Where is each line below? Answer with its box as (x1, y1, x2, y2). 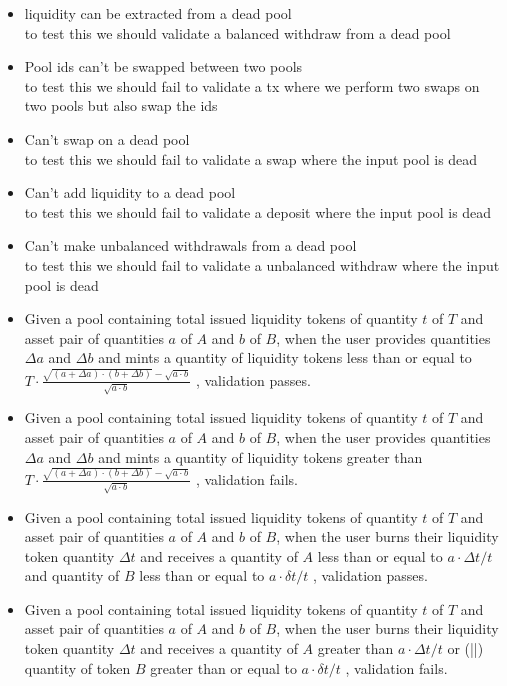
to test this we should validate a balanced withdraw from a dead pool (24, 22, 451, 43)
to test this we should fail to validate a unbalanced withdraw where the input (24, 254, 500, 275)
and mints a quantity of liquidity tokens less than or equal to (98, 347, 472, 368)
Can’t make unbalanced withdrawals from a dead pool (24, 235, 357, 256)
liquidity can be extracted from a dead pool (24, 3, 292, 23)
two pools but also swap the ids (24, 95, 218, 116)
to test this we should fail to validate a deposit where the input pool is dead (24, 201, 492, 222)
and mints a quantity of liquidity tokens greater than (98, 446, 423, 467)
